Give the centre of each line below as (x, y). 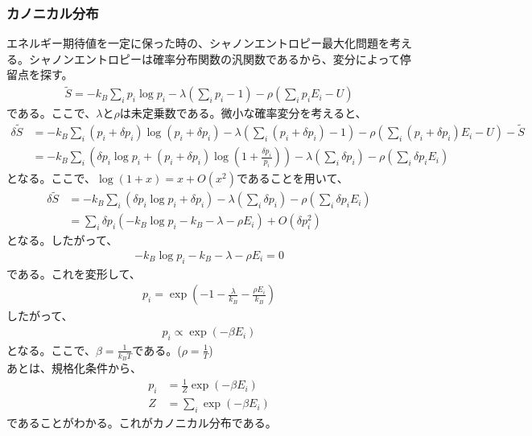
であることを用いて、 (292, 178)
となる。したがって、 (62, 240)
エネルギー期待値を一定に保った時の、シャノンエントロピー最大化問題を (198, 43)
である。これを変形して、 (74, 273)
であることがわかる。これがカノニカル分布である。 (142, 422)
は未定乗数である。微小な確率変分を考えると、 (243, 113)
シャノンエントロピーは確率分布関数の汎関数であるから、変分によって (214, 58)
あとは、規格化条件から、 (74, 368)
